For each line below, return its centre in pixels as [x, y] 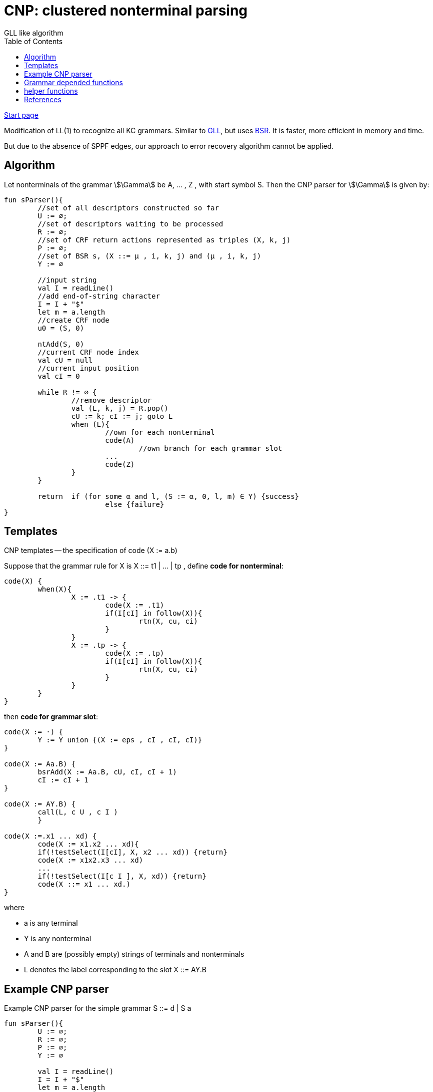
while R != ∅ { [67, 392]
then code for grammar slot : [51, 717]
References [43, 99]
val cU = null [65, 360]
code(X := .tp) [135, 653]
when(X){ [54, 589]
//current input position [88, 368]
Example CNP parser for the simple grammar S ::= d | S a [98, 1008]
